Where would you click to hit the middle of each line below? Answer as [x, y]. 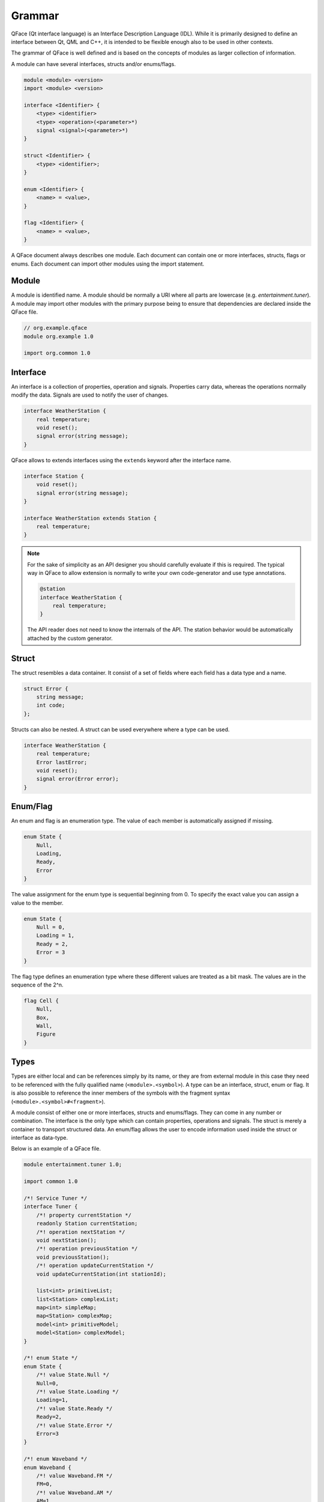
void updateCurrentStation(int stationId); [101, 1274]
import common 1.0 [51, 1181]
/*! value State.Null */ [73, 1375]
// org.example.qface [55, 328]
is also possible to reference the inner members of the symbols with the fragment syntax [121, 1093]
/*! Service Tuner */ [55, 1198]
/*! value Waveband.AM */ [74, 1492]
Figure [46, 1034]
